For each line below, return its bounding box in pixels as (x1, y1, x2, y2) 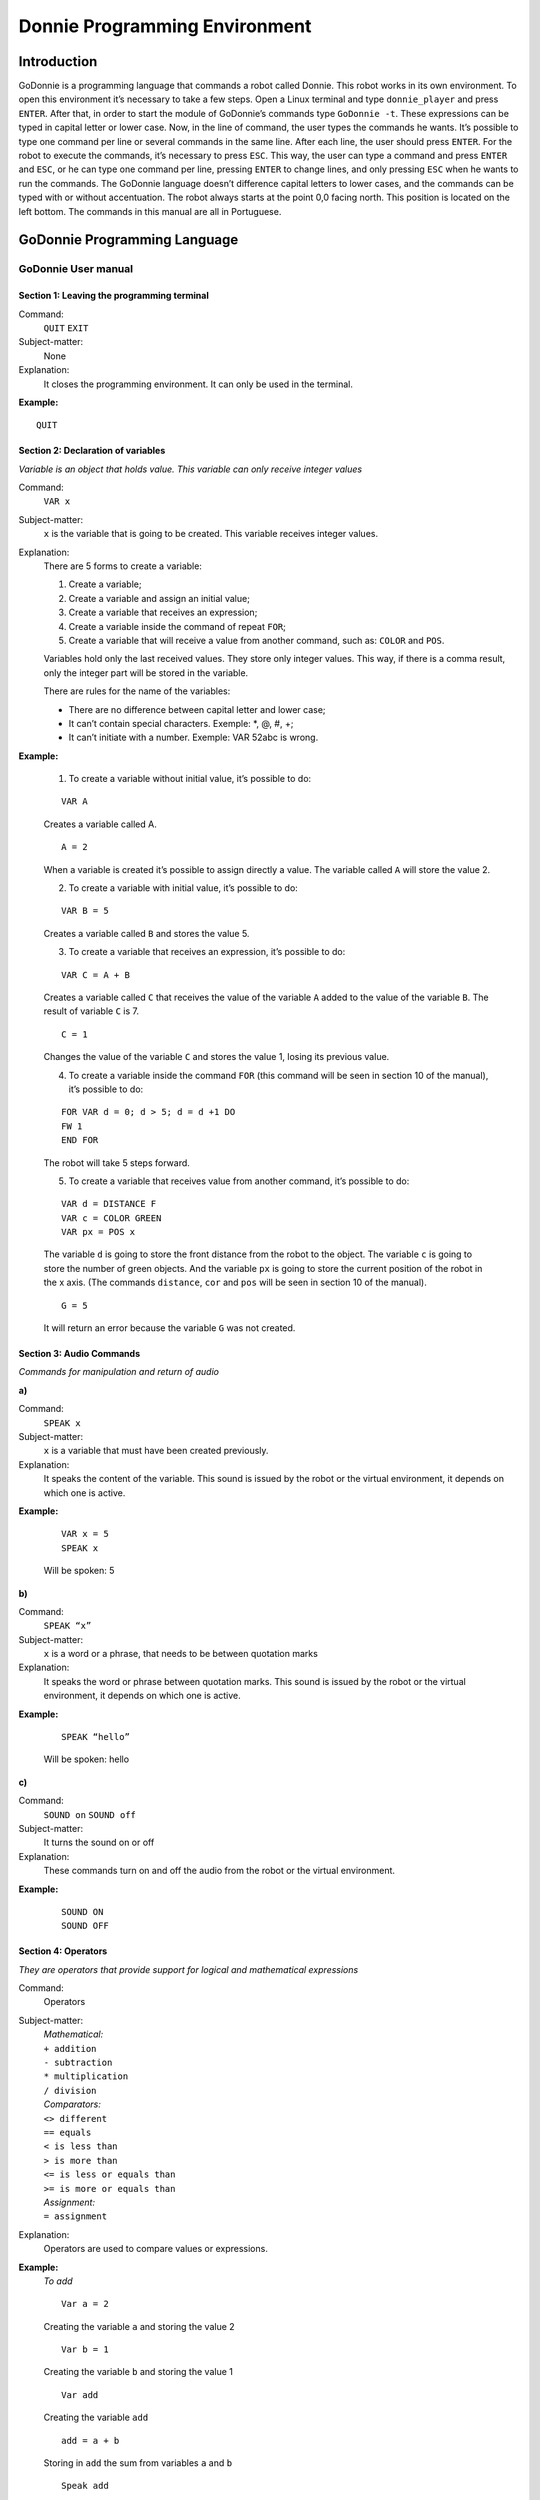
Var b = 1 (61, 2344, 109, 2355)
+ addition (43, 2043, 97, 2054)
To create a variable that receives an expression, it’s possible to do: (68, 946, 346, 958)
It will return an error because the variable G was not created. (43, 1322, 296, 1334)
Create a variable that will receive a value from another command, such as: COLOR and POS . (68, 634, 445, 646)
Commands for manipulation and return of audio (18, 1366, 220, 1378)
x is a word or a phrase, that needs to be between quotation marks (43, 1648, 319, 1660)
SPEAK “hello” (61, 1731, 130, 1743)
